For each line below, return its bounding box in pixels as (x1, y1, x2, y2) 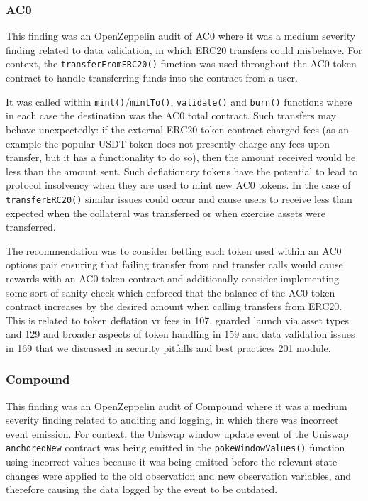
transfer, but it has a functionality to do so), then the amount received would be (6, 150, 356, 165)
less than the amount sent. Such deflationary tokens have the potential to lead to (6, 163, 358, 178)
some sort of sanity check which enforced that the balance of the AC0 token (6, 285, 335, 299)
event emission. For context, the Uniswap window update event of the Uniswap (6, 426, 349, 441)
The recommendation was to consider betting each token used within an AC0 (6, 243, 342, 258)
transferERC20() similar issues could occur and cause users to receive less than (6, 191, 352, 206)
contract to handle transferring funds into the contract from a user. (6, 70, 298, 85)
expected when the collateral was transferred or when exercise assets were (6, 205, 325, 220)
